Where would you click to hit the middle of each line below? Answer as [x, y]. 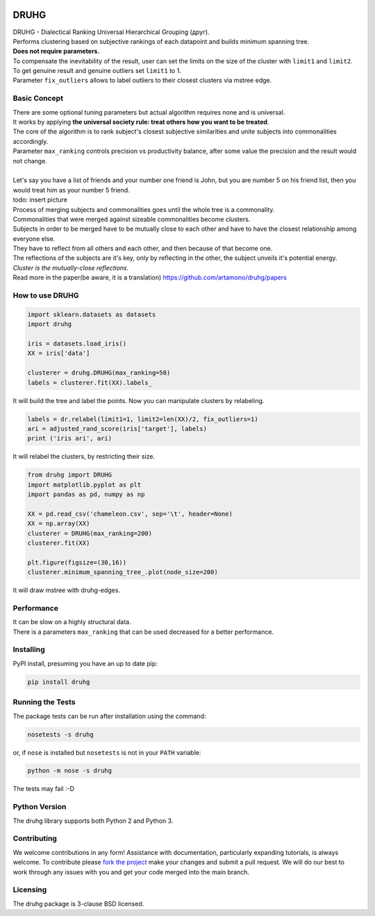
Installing [29, 650]
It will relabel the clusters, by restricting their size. [84, 457]
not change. [30, 161]
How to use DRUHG [46, 295]
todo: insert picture [40, 200]
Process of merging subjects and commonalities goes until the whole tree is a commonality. [144, 209]
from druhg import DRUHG [70, 475]
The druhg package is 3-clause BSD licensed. [78, 903]
